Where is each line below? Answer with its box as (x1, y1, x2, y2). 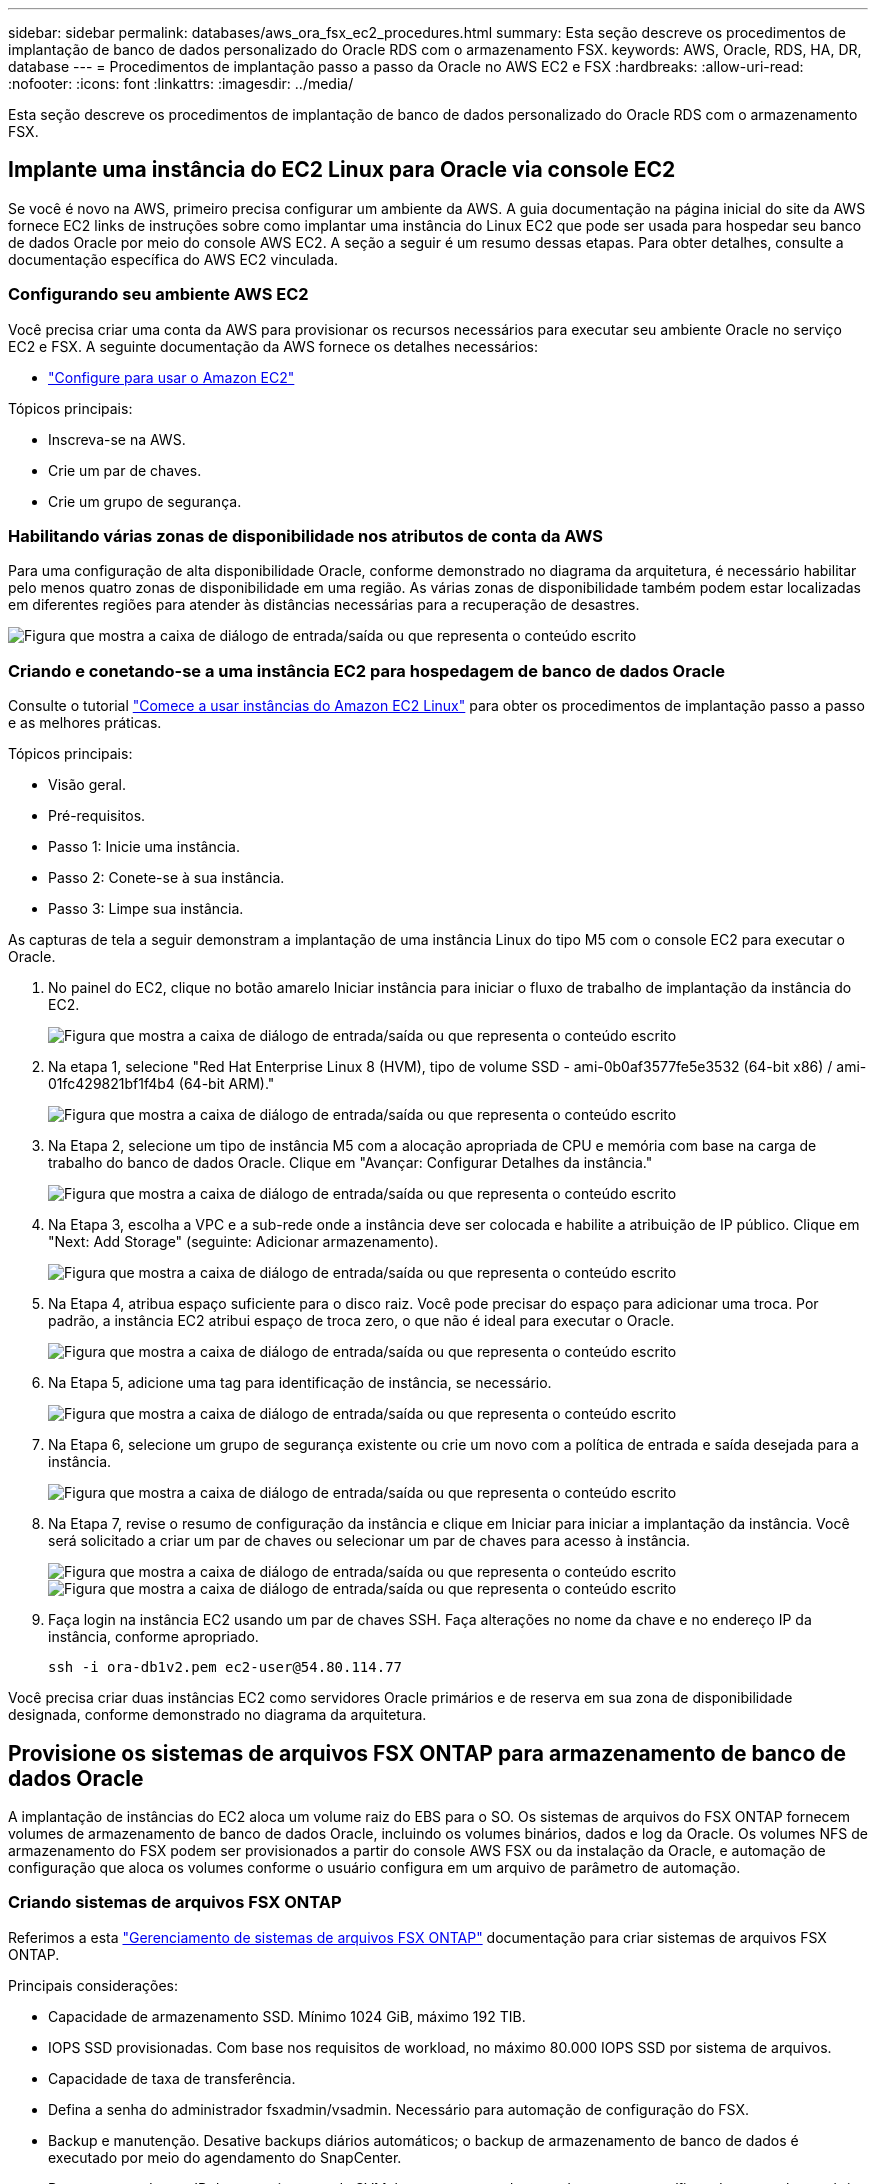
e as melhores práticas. (8, 714, 162, 732)
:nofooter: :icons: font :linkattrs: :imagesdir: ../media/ (8, 75, 354, 92)
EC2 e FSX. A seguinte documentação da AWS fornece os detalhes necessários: (8, 337, 538, 355)
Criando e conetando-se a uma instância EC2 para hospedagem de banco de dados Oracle (8, 660, 725, 681)
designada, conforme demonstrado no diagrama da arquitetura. (8, 1706, 427, 1724)
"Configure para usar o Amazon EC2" (48, 368, 295, 386)
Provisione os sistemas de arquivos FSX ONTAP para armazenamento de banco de (8, 1740, 847, 1766)
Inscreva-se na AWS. (48, 430, 186, 448)
